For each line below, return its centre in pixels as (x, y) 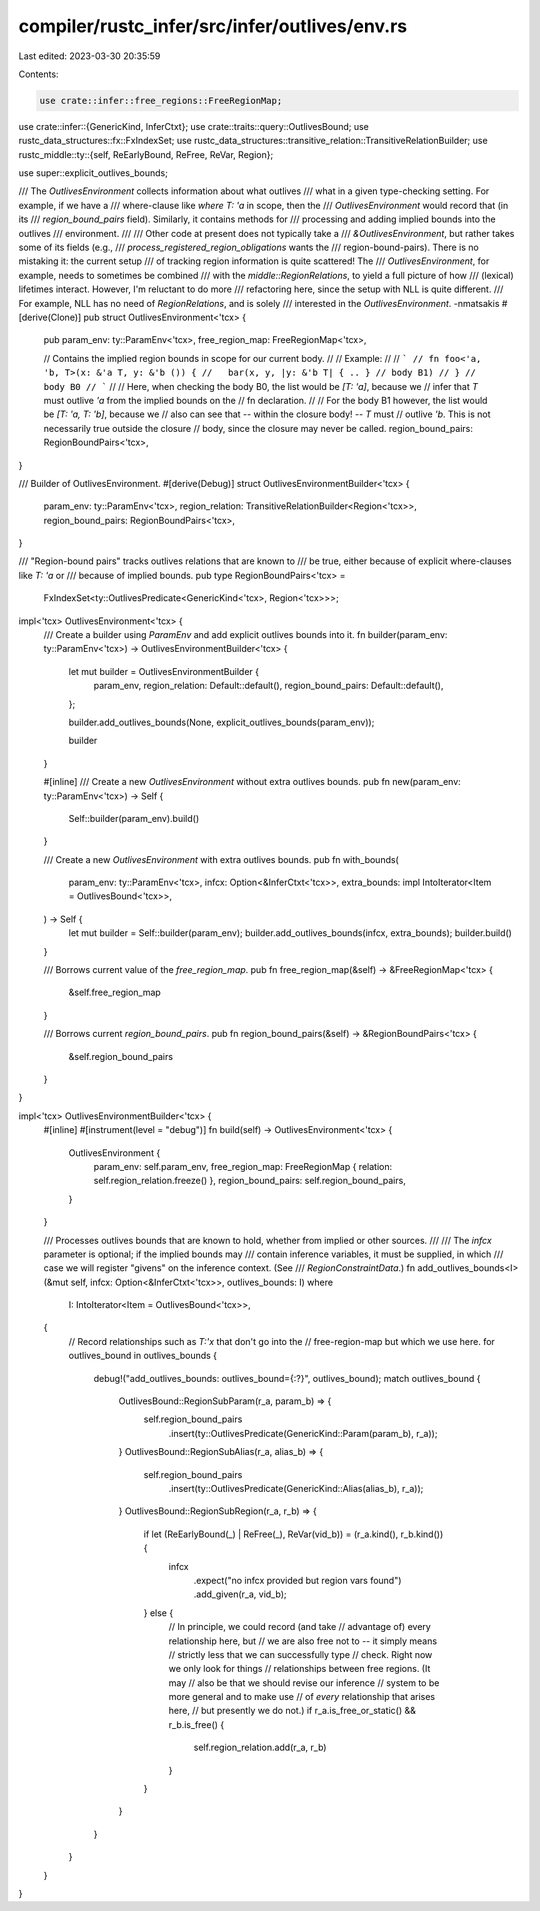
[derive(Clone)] (50, 317)
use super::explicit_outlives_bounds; (93, 173)
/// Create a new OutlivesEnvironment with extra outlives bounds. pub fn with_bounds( (221, 859)
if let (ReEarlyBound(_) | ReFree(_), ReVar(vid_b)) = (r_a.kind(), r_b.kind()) (293, 1534)
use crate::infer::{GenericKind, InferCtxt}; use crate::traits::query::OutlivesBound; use (193, 126)
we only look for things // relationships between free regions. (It (299, 1669)
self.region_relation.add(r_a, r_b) (260, 1747)
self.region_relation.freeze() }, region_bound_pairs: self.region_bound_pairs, (250, 1181)
